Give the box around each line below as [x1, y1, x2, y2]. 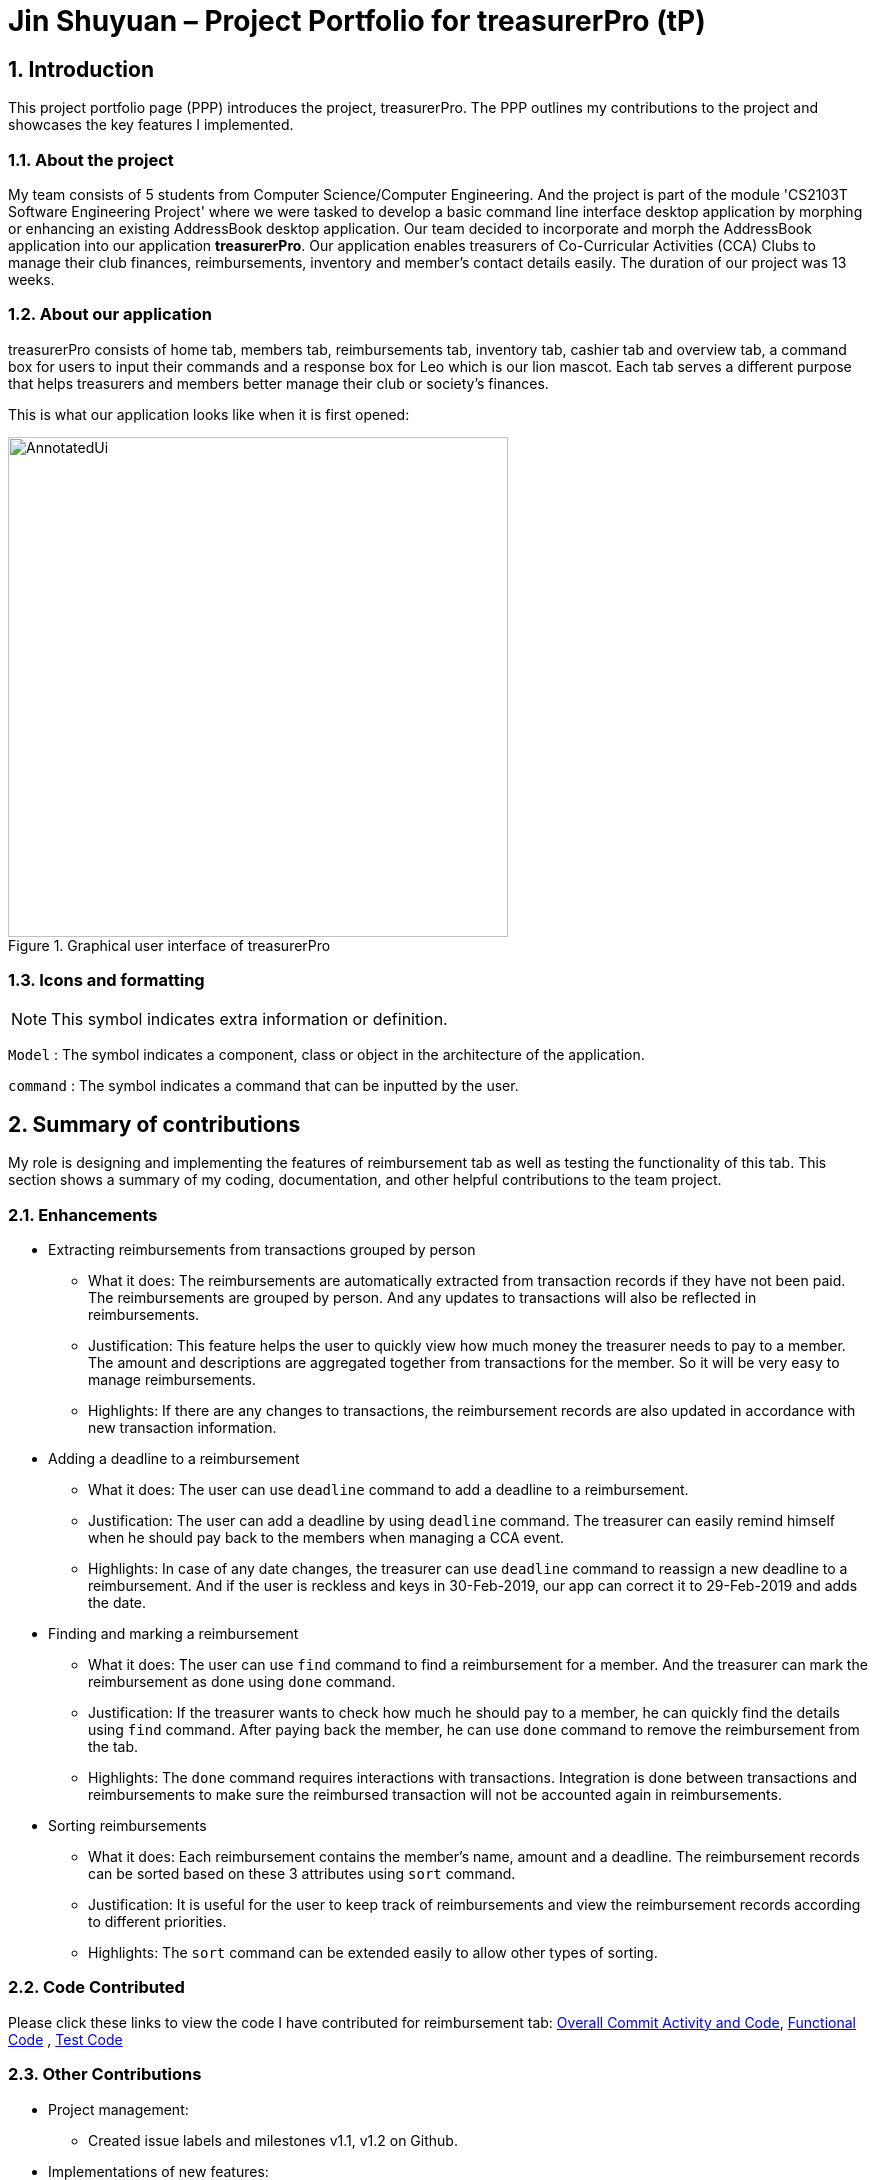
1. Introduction [8, 56, 154, 82]
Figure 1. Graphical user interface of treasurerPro [8, 936, 331, 954]
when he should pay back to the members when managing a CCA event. [88, 1529, 565, 1547]
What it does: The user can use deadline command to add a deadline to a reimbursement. [88, 1481, 689, 1499]
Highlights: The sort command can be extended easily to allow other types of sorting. [88, 1944, 658, 1962]
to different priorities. [88, 1913, 227, 1931]
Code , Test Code [8, 2030, 123, 2048]
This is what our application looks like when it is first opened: [8, 405, 410, 423]
